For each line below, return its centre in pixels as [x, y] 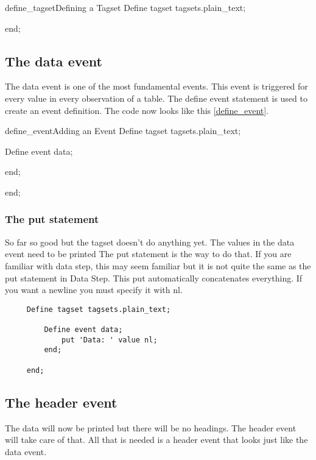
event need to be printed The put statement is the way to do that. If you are [148, 254]
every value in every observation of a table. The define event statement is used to [156, 98]
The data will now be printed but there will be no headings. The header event [151, 427]
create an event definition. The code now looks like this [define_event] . [137, 110]
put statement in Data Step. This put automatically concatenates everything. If [154, 278]
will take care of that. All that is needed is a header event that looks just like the [156, 440]
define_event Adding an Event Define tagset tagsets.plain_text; [123, 131]
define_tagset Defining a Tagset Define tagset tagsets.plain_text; [125, 7]
